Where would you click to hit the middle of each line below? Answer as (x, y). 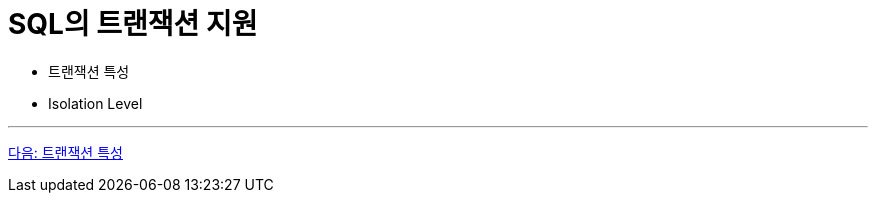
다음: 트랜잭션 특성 (65, 152)
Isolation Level (95, 103)
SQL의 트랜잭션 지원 (133, 24)
